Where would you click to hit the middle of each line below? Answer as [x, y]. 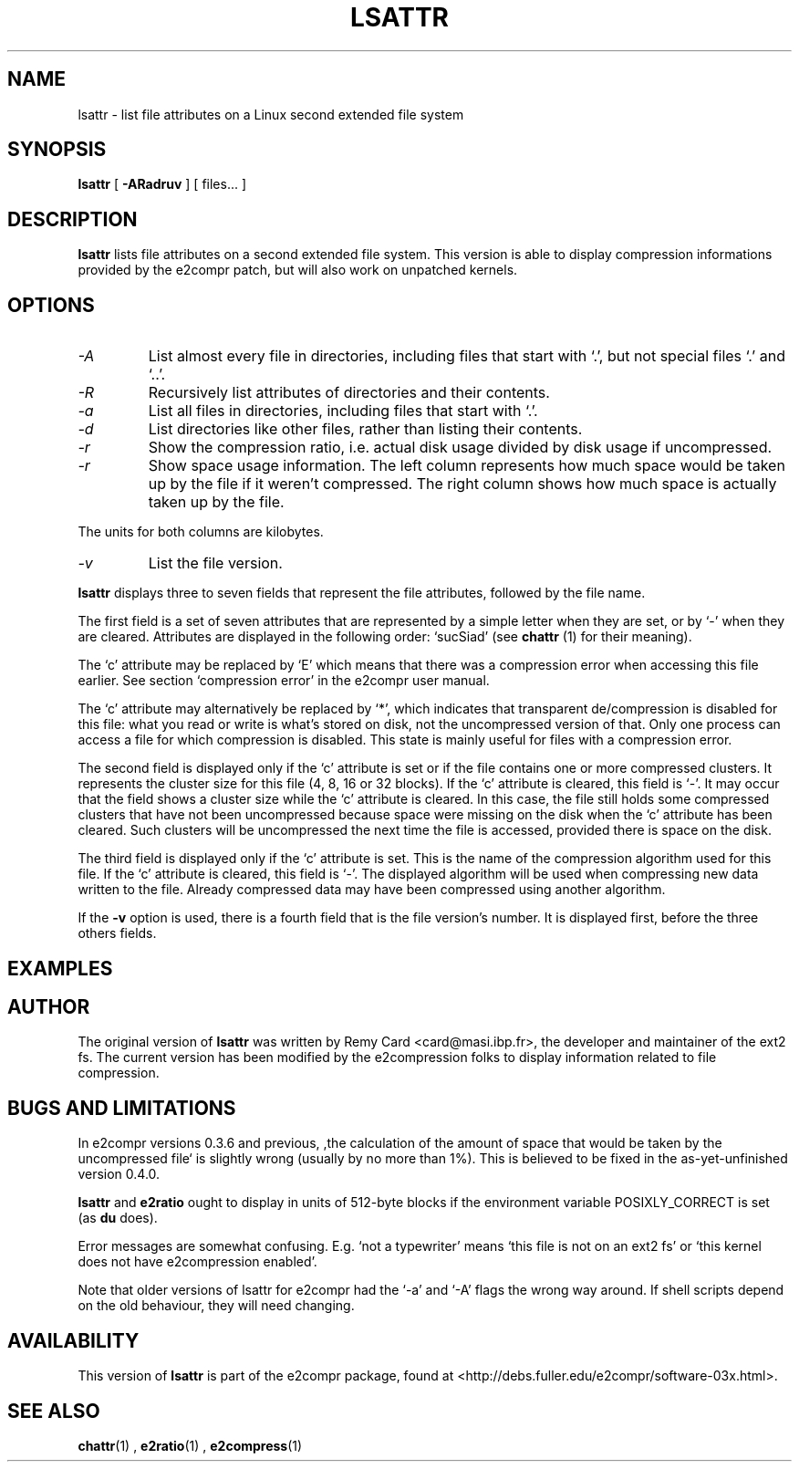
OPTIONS [51, 305]
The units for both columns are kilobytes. [201, 532]
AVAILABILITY [73, 1340]
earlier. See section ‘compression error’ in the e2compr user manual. [284, 681]
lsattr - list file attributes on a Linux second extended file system [271, 114]
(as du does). [118, 1218]
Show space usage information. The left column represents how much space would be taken [467, 466]
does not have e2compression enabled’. [197, 1262]
